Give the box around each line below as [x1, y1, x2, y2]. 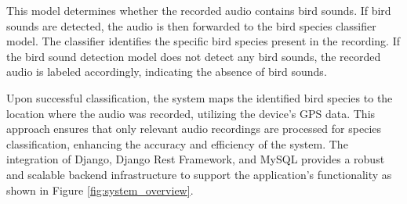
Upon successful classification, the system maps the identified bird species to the [6, 89, 393, 106]
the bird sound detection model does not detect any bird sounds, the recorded [6, 48, 381, 64]
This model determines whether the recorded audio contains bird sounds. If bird [6, 2, 391, 18]
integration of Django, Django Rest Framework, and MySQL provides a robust [6, 151, 385, 167]
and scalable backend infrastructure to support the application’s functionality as [6, 166, 392, 182]
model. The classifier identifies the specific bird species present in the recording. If [6, 33, 400, 49]
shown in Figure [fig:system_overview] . [6, 181, 194, 198]
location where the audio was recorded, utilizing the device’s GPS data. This [6, 105, 376, 121]
